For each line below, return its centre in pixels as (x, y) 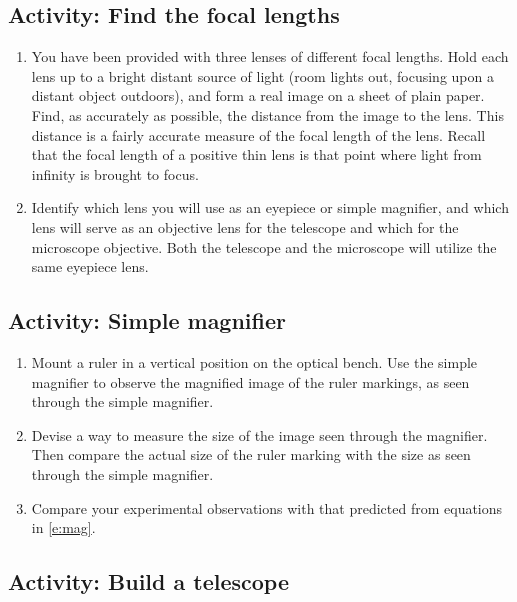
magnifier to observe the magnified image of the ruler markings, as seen (250, 381)
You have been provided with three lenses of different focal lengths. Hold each (270, 56)
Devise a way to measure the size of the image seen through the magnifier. (259, 434)
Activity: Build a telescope (148, 581)
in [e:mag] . (63, 527)
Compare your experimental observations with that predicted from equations (267, 507)
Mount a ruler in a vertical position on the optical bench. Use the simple (254, 361)
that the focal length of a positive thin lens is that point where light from (256, 154)
